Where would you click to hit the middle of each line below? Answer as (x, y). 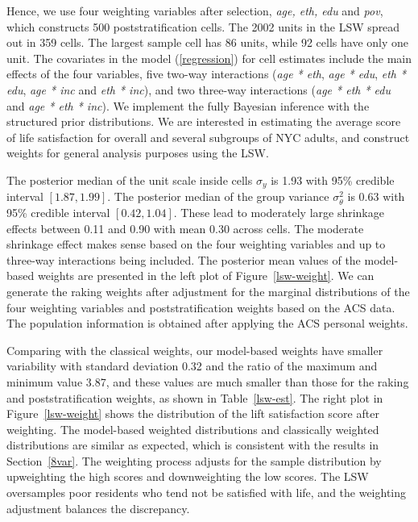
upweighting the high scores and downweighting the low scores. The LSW (188, 476)
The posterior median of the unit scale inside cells (130, 180)
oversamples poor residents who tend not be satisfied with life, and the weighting (207, 493)
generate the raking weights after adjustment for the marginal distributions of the (208, 291)
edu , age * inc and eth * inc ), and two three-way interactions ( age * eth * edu (199, 89)
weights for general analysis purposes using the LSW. (138, 153)
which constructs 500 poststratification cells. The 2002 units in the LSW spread (203, 26)
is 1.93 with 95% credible (333, 180)
